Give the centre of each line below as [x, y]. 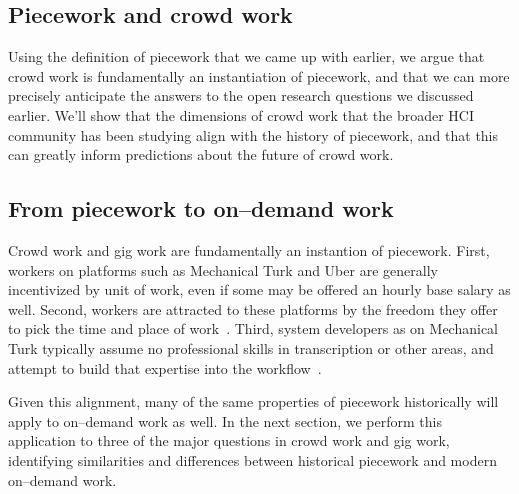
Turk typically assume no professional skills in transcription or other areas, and [251, 347]
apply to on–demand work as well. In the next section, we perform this [225, 420]
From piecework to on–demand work [201, 208]
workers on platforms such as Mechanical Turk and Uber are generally [223, 269]
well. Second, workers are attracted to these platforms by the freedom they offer [253, 308]
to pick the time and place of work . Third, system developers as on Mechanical [253, 328]
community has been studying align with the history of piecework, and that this [253, 134]
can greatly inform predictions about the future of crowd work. [201, 154]
